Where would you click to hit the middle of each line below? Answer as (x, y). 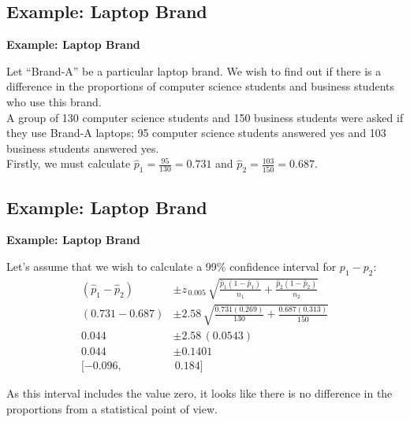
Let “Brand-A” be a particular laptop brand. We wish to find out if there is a (194, 70)
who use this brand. (54, 101)
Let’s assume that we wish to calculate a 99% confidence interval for (171, 266)
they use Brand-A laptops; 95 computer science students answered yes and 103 (196, 133)
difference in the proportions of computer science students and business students (200, 86)
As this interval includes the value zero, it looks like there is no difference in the (199, 393)
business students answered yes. (83, 148)
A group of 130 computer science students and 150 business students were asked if (205, 117)
